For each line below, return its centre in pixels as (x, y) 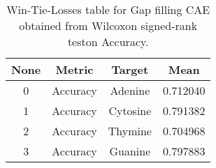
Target (130, 69)
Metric (74, 69)
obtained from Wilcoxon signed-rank (108, 25)
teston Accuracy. (108, 41)
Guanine (130, 151)
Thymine (130, 131)
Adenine (130, 90)
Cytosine (130, 110)
